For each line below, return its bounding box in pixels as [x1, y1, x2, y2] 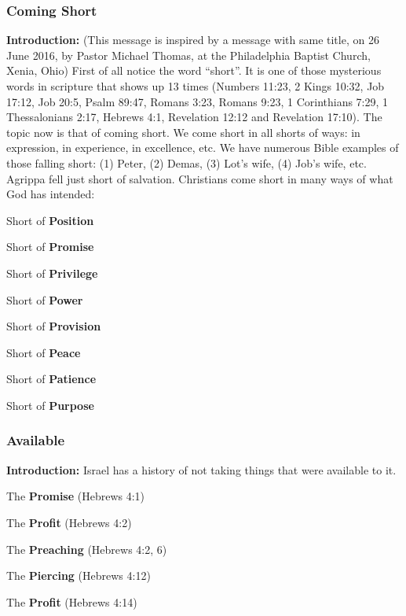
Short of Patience [6, 371, 97, 387]
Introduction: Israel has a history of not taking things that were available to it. [6, 461, 397, 478]
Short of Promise [6, 238, 94, 255]
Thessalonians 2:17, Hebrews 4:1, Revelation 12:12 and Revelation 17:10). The [6, 109, 382, 125]
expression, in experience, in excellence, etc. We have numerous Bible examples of [6, 139, 399, 156]
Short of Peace [6, 344, 81, 360]
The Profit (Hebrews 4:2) [6, 514, 132, 530]
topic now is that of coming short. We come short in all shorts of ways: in [6, 124, 360, 140]
